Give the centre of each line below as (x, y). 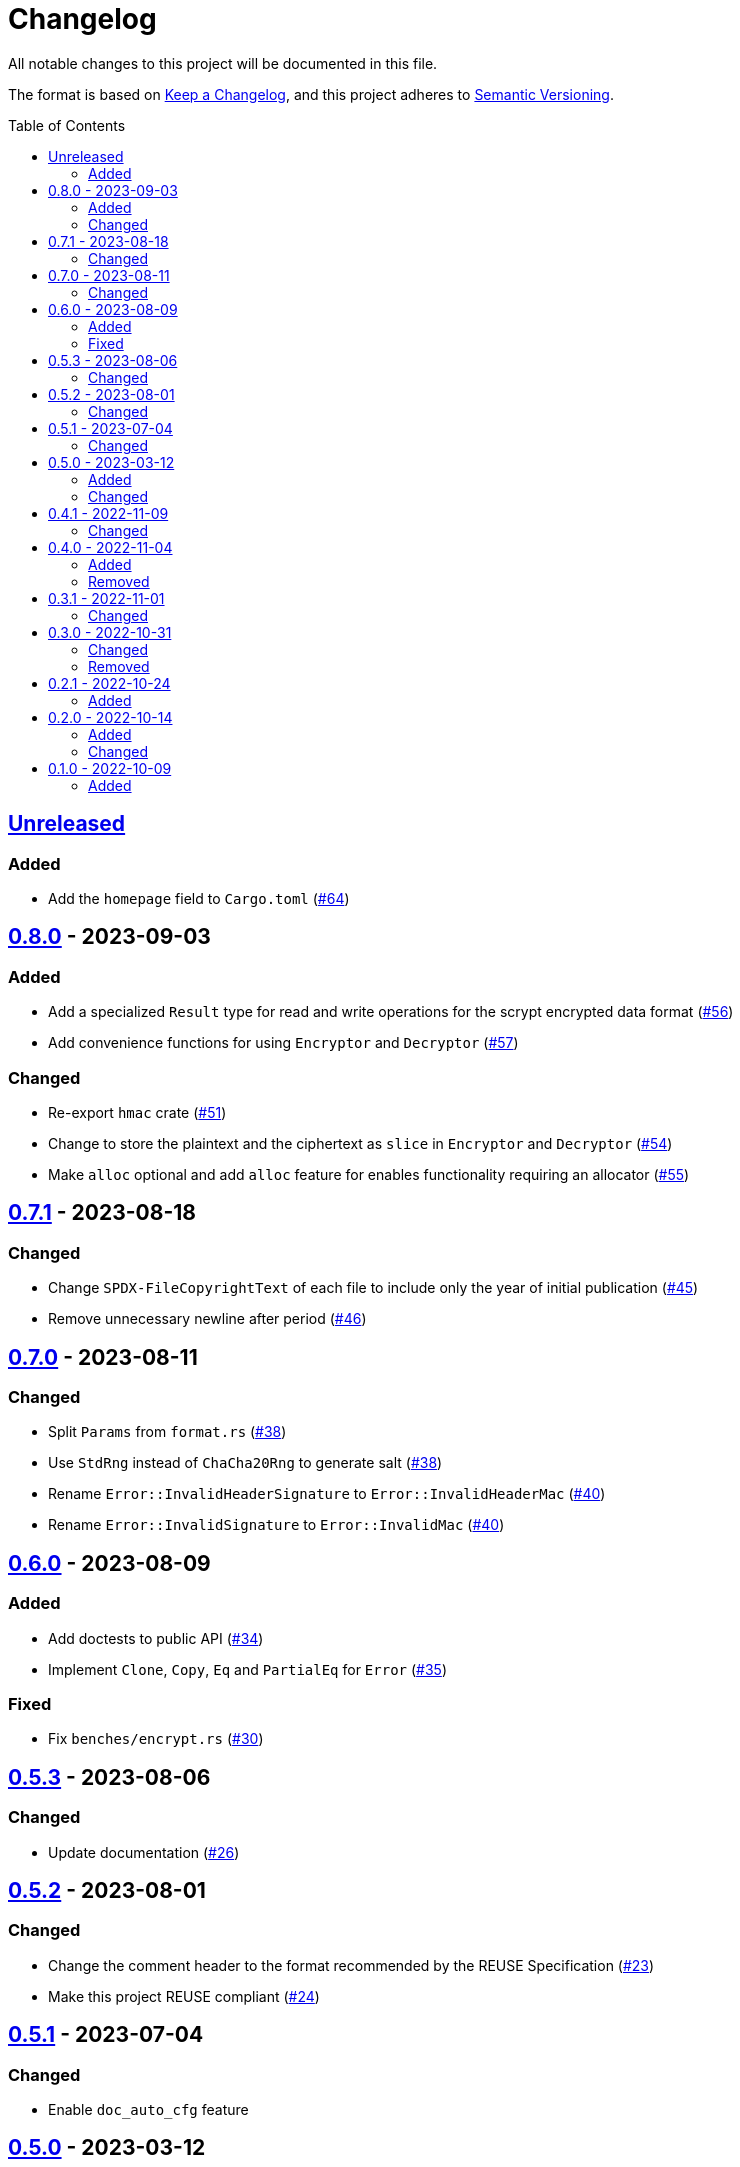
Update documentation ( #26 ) (144, 1852)
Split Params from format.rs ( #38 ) (167, 1432)
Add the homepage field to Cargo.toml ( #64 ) (199, 898)
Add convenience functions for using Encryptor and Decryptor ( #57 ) (283, 1043)
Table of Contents (67, 125)
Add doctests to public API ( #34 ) (156, 1638)
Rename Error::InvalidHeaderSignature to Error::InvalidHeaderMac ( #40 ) (327, 1494)
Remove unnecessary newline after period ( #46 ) (207, 1319)
